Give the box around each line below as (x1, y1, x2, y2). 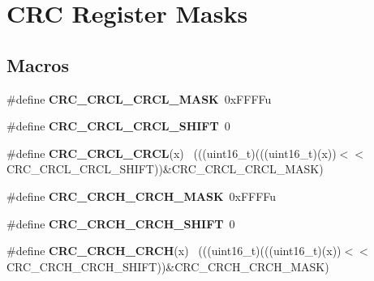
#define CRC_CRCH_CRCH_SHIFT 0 (6, 215, 235, 232)
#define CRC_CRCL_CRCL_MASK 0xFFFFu (6, 90, 272, 107)
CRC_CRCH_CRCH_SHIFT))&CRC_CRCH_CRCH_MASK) (6, 258, 329, 275)
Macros (6, 52, 69, 77)
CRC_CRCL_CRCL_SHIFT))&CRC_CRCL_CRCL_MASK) (6, 160, 324, 177)
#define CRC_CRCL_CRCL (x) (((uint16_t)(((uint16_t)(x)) (6, 144, 337, 161)
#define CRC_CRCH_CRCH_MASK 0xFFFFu (6, 187, 277, 204)
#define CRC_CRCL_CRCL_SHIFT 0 (6, 117, 230, 134)
